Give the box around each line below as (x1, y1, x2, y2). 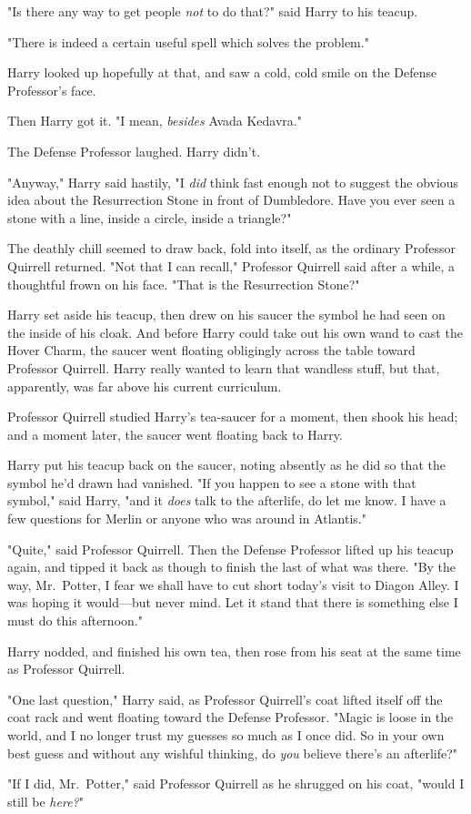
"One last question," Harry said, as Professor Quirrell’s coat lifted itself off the (7, 689, 443, 708)
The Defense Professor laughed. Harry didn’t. (7, 141, 261, 160)
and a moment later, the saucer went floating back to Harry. (7, 424, 343, 443)
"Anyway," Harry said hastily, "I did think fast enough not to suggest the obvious (7, 172, 459, 191)
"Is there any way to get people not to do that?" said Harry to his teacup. (7, 2, 418, 20)
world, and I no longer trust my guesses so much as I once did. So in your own (7, 726, 445, 744)
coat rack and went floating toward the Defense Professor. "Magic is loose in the (7, 707, 454, 727)
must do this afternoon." (7, 611, 143, 630)
